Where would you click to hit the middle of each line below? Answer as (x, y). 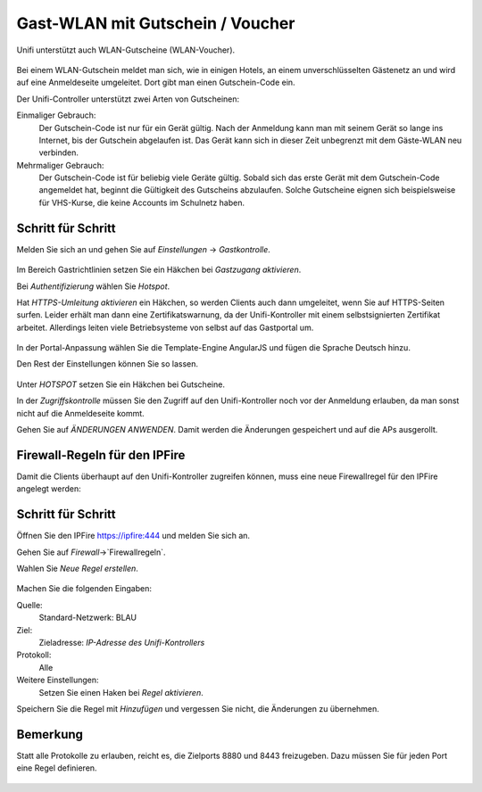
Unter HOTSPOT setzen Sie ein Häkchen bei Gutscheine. (120, 384)
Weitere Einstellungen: (58, 680)
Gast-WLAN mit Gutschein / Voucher (156, 23)
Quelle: (30, 605)
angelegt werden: (49, 489)
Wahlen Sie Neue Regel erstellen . (77, 569)
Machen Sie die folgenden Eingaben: (84, 589)
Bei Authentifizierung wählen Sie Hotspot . (93, 286)
